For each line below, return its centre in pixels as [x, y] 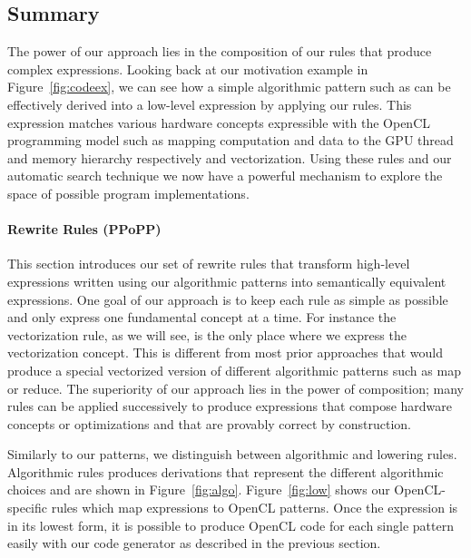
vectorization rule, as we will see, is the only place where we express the [207, 334]
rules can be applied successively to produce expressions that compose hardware [230, 406]
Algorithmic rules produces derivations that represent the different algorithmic [226, 471]
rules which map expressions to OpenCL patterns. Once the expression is [255, 508]
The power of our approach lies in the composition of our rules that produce [220, 51]
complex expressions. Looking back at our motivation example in [188, 69]
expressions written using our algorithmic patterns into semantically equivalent [227, 281]
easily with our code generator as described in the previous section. [194, 543]
